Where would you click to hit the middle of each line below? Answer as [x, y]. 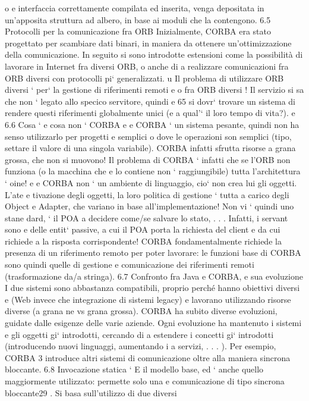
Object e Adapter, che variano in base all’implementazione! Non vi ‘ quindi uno [149, 206]
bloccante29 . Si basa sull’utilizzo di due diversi [91, 392]
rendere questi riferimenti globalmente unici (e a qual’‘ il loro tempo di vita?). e [150, 113]
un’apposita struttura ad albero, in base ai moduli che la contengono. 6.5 [138, 19]
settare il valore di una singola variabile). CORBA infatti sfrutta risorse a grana [150, 148]
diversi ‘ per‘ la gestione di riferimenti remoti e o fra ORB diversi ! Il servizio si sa [154, 90]
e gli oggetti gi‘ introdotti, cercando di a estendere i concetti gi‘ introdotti [139, 334]
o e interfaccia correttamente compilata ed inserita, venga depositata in [135, 8]
